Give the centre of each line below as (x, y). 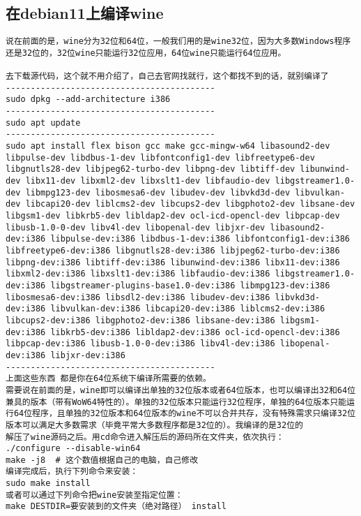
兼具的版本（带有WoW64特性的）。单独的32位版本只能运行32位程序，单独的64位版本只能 (176, 402)
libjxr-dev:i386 (88, 355)
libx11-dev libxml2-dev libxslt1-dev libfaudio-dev (148, 181)
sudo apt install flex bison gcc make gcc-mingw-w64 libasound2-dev (168, 146)
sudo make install (48, 484)
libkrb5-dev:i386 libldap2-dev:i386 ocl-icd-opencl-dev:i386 (195, 332)
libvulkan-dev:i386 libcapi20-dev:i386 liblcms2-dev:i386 (188, 309)
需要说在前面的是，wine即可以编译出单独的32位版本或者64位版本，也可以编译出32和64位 (181, 390)
